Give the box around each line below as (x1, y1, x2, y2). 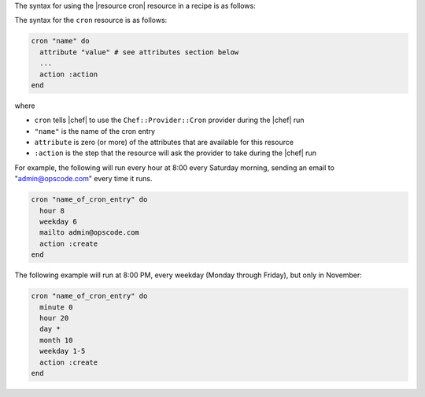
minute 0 (39, 302, 73, 311)
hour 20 (39, 314, 69, 322)
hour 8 (39, 206, 65, 215)
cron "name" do (31, 36, 90, 46)
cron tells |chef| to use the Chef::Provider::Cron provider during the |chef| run (34, 115, 305, 125)
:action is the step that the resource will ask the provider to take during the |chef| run (34, 148, 316, 158)
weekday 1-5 (39, 347, 86, 356)
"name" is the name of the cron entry (34, 126, 156, 135)
